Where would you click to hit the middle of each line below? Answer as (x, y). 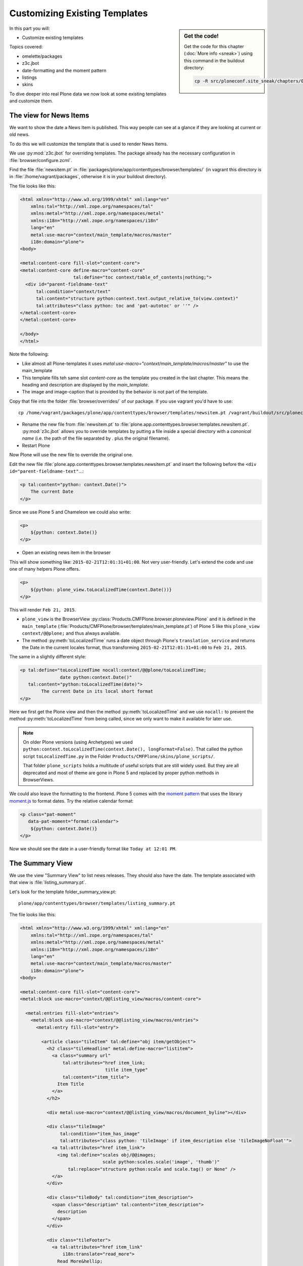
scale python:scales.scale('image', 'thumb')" (161, 1162)
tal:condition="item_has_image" (100, 1134)
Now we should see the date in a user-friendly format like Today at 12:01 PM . (93, 849)
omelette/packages (42, 56)
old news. (19, 135)
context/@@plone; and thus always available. (71, 634)
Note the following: (29, 354)
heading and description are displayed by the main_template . (86, 385)
